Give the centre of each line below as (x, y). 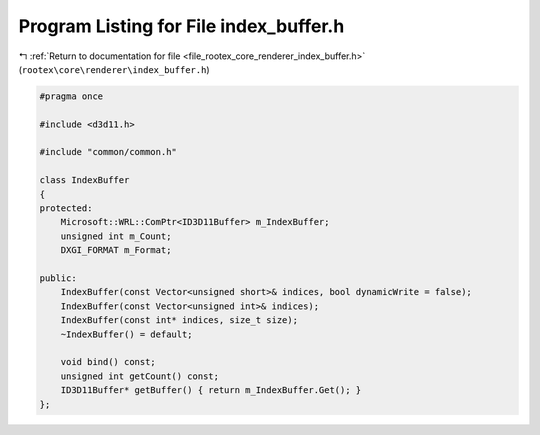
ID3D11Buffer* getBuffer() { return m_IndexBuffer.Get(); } (211, 390)
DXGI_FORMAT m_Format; (116, 250)
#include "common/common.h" (108, 152)
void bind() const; (108, 362)
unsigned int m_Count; (116, 236)
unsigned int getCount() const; (140, 376)
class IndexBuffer (84, 180)
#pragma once (71, 96)
